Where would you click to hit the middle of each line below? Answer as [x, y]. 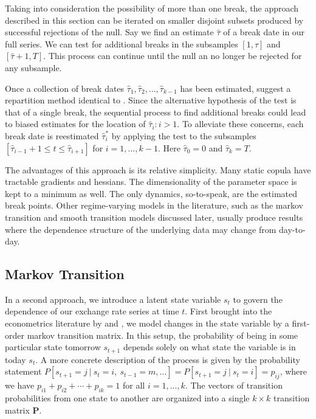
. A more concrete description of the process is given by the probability [168, 359]
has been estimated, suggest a [235, 88]
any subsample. [33, 67]
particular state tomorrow [53, 347]
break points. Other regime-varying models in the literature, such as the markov [154, 205]
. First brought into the [228, 311]
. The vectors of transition [234, 385]
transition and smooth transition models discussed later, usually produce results [154, 217]
